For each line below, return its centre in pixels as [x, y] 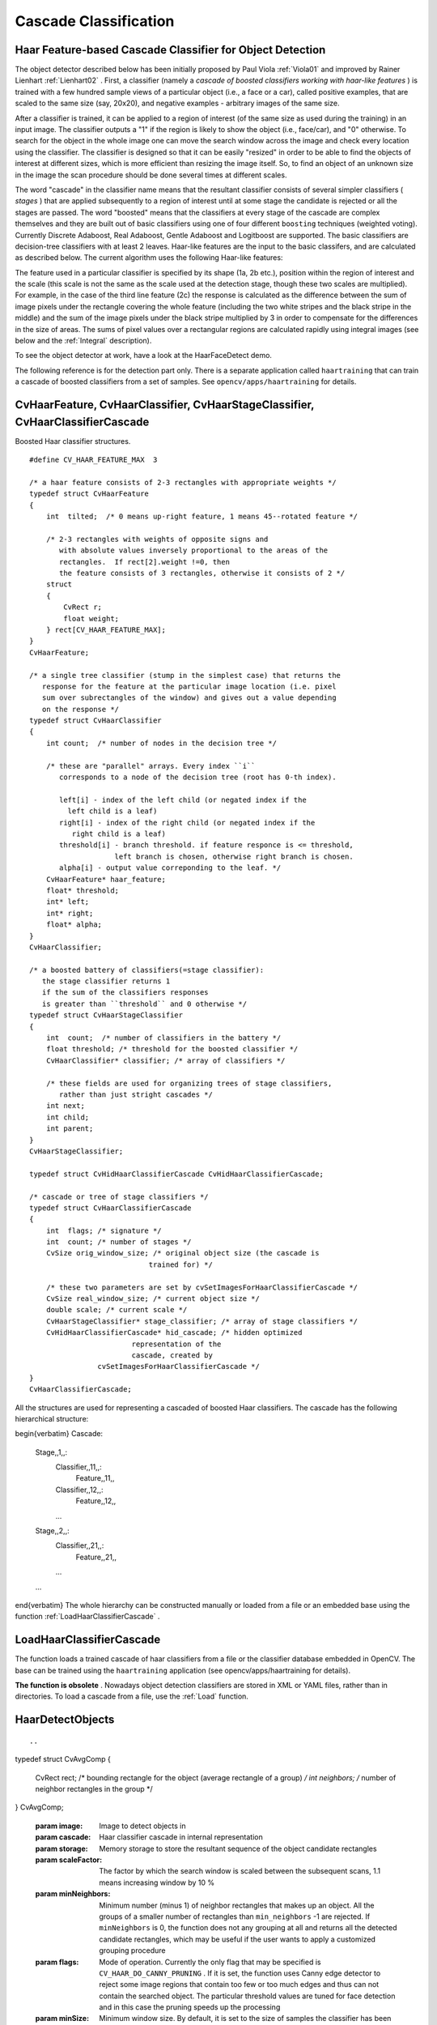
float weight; [91, 618]
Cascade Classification [95, 21]
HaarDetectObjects [65, 1720]
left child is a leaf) [112, 811]
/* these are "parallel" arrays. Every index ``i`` [151, 766]
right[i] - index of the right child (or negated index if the [187, 823]
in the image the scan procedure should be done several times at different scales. [151, 175]
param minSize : [62, 2019]
